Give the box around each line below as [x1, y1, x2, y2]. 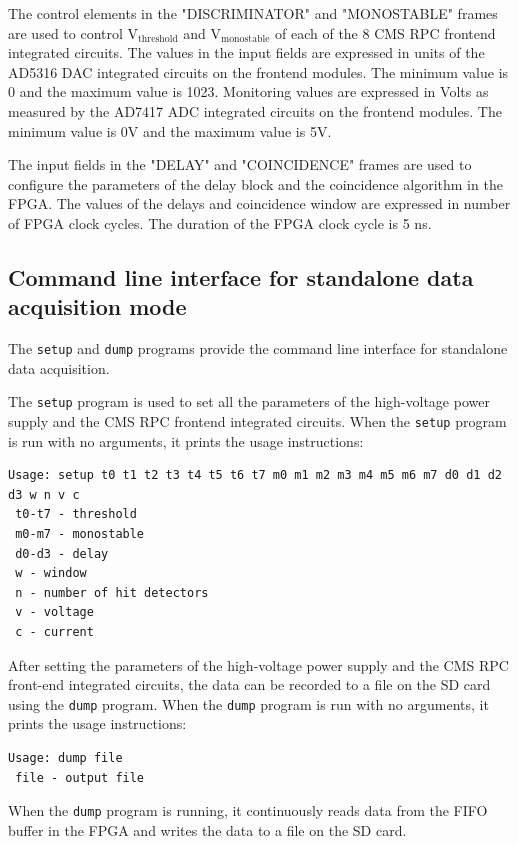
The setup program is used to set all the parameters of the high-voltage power [8, 391, 490, 412]
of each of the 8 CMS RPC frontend [275, 22, 496, 43]
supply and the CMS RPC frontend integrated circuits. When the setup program [8, 411, 507, 432]
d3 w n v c [8, 487, 80, 502]
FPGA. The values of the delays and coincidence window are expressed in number [8, 193, 511, 214]
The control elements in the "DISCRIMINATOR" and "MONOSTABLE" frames [8, 3, 498, 23]
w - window [15, 566, 87, 581]
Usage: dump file [8, 751, 123, 766]
